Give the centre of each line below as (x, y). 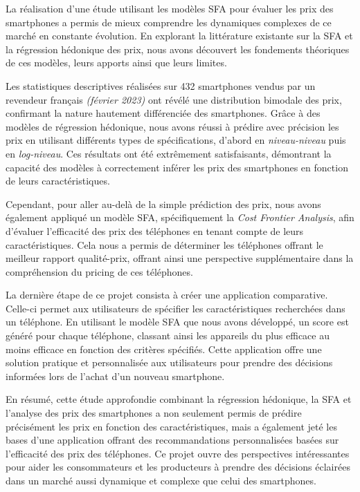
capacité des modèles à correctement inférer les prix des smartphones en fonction (177, 167)
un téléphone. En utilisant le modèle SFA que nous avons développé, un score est (177, 322)
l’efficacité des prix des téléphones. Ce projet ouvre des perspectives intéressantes (178, 453)
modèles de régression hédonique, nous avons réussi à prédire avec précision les (172, 126)
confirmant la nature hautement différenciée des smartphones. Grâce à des (163, 113)
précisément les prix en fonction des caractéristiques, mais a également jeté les (171, 426)
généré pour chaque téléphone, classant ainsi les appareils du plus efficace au (168, 335)
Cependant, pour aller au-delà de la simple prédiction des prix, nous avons (163, 204)
